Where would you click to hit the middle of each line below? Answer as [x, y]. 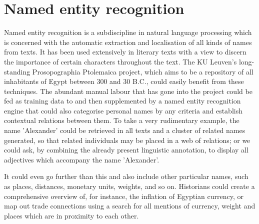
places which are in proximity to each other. [71, 215]
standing [17, 71]
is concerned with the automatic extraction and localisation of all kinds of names [128, 42]
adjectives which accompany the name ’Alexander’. [82, 159]
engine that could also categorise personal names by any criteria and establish [123, 110]
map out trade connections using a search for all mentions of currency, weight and [130, 206]
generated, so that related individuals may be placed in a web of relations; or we [127, 140]
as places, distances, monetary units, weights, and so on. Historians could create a [129, 186]
